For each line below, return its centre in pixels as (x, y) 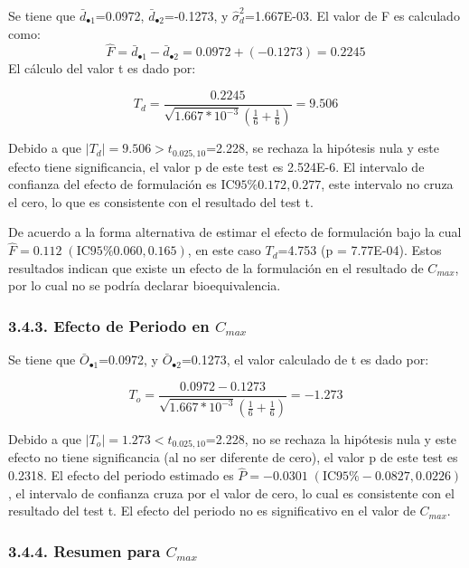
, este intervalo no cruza (387, 184)
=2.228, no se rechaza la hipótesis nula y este (331, 439)
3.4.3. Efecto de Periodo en (109, 325)
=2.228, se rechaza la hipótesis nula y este (323, 148)
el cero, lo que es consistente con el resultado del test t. (161, 201)
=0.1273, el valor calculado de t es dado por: (305, 360)
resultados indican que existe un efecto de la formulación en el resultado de (216, 267)
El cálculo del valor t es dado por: (102, 68)
